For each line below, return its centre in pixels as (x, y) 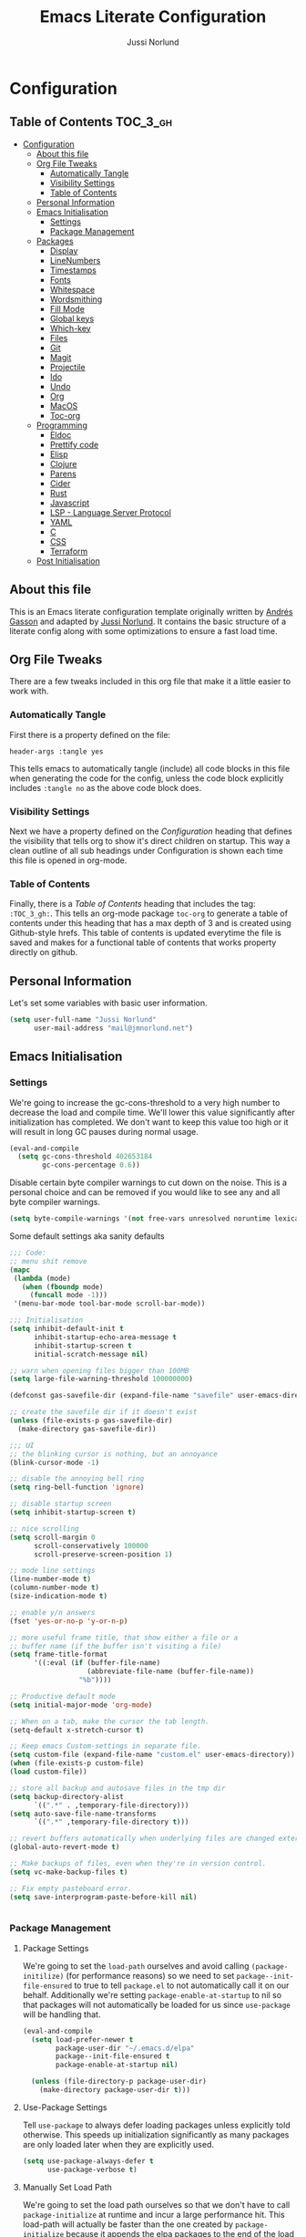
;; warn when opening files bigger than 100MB (99, 1370)
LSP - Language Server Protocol (110, 512)
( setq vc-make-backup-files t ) (69, 1872)
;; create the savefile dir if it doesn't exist (103, 1412)
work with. (29, 692)
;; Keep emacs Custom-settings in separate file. (106, 1746)
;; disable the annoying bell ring (77, 1479)
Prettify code (74, 444)
